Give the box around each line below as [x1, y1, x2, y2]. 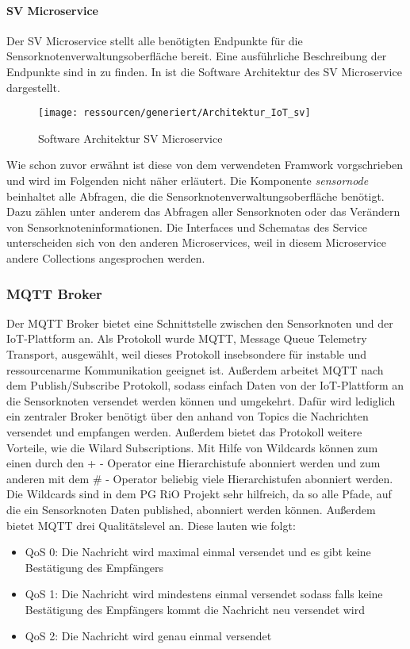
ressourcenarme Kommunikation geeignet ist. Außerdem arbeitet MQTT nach [6, 361, 384, 378]
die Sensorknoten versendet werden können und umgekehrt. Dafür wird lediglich [6, 392, 396, 409]
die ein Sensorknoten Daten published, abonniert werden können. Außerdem [6, 501, 376, 517]
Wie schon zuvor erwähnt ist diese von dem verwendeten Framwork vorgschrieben [6, 156, 404, 173]
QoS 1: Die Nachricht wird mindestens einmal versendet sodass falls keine [25, 586, 383, 602]
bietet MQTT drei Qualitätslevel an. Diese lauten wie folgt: [6, 517, 296, 533]
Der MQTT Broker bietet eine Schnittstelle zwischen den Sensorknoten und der [6, 314, 393, 331]
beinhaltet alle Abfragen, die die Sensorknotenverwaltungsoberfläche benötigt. [6, 187, 385, 204]
